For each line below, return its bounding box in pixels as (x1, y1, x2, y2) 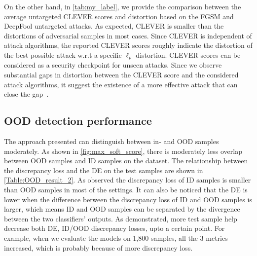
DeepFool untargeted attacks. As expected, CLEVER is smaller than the (4, 21, 224, 31)
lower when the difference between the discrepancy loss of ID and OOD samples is (4, 194, 252, 204)
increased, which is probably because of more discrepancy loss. (4, 242, 193, 253)
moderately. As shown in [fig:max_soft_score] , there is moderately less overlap (4, 146, 242, 156)
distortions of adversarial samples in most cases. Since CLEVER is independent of (4, 30, 252, 40)
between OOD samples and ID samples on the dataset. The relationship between (4, 155, 248, 166)
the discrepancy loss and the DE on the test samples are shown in (4, 165, 203, 175)
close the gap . (4, 89, 49, 99)
